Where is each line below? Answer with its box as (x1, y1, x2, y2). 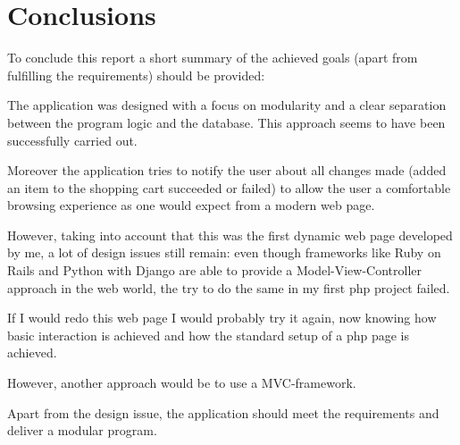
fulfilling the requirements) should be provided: (7, 65, 265, 84)
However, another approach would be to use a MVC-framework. (7, 374, 356, 392)
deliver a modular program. (7, 421, 157, 440)
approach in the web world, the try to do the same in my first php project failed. (7, 278, 450, 297)
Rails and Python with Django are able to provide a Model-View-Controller (7, 261, 422, 280)
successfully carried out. (7, 130, 138, 149)
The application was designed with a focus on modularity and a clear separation (7, 96, 447, 114)
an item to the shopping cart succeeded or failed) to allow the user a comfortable (7, 178, 451, 197)
